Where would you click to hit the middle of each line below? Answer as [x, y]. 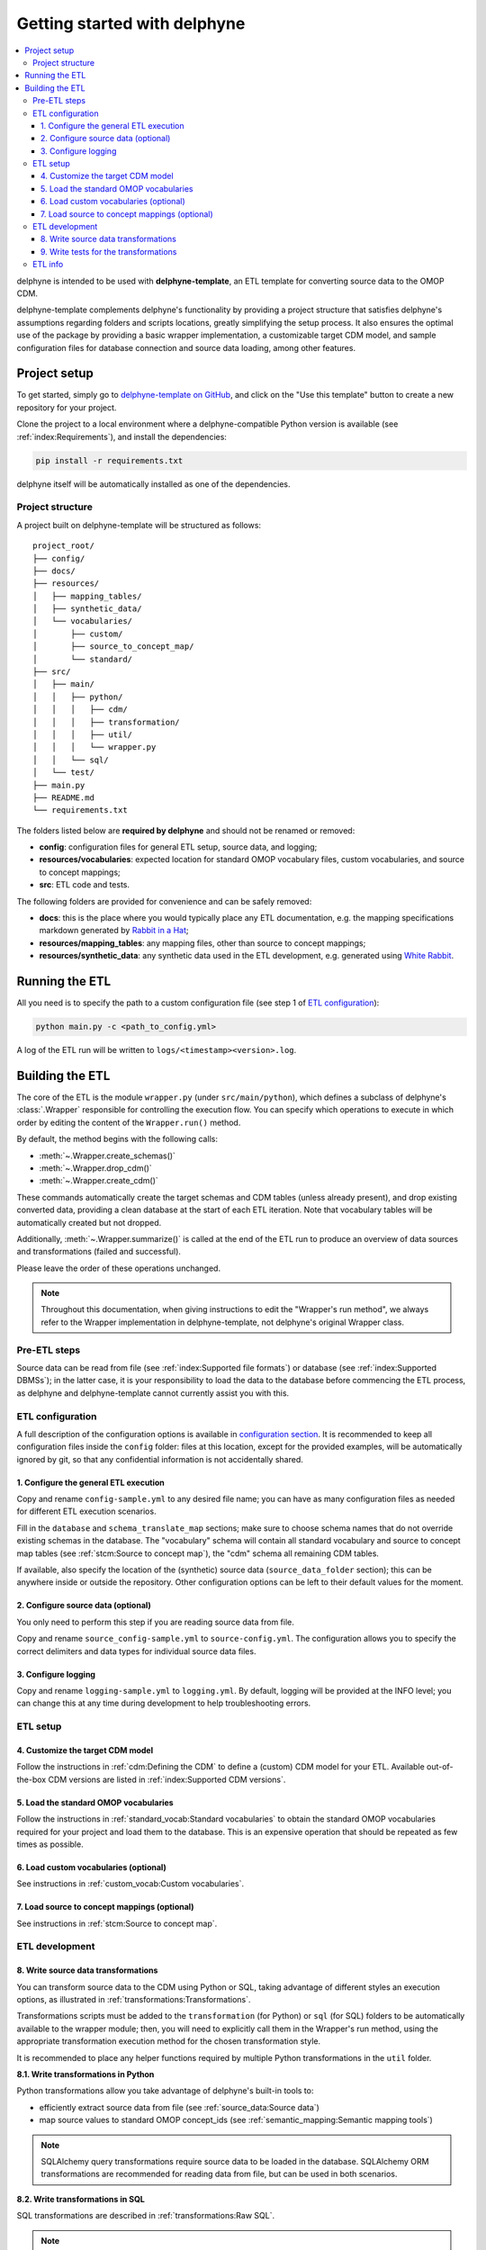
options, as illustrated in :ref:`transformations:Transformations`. [134, 2000]
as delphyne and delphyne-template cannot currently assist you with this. [153, 1393]
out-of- [440, 1767]
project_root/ [63, 546]
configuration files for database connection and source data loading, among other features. [186, 347]
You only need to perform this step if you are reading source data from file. [155, 1622]
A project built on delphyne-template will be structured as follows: [139, 525]
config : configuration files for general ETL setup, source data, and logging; [178, 847]
